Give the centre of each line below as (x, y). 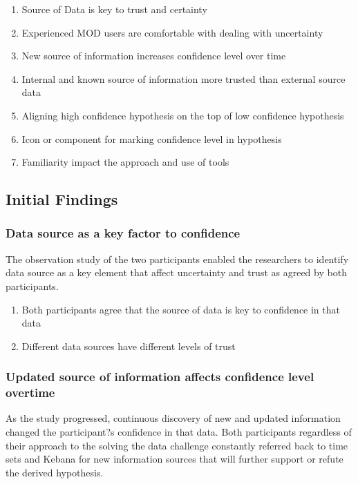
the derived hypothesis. (55, 472)
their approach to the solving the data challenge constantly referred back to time (177, 445)
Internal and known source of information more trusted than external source (183, 78)
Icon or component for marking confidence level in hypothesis (152, 138)
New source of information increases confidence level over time (154, 56)
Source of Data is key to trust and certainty (114, 9)
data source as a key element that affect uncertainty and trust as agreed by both (176, 272)
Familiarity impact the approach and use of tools (125, 162)
